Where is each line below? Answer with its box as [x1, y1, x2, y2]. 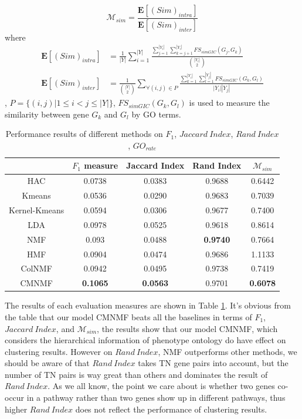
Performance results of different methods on [5, 128, 163, 140]
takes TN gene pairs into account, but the [138, 357, 289, 369]
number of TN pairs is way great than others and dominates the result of [5, 368, 268, 380]
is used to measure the [189, 96, 270, 109]
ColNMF [21, 262, 52, 274]
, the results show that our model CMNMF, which [97, 322, 278, 334]
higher [5, 403, 28, 415]
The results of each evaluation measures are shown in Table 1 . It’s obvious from [5, 299, 291, 311]
